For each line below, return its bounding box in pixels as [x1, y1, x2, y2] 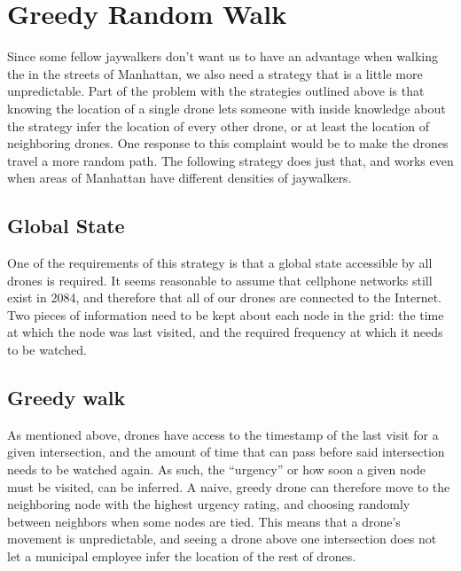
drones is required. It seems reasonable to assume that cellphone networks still [7, 270, 433, 289]
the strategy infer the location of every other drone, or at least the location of [7, 116, 429, 135]
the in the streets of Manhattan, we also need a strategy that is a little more [7, 64, 423, 82]
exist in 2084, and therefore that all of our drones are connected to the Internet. [7, 288, 441, 307]
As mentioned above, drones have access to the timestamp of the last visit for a [7, 425, 439, 443]
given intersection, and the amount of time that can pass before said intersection [7, 442, 445, 461]
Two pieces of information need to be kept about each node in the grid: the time [7, 305, 444, 324]
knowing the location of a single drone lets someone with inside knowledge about [7, 98, 446, 117]
